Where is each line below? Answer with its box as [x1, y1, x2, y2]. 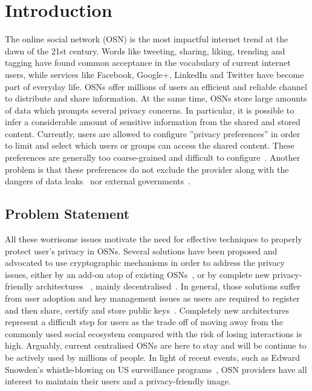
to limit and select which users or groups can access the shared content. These [5, 139, 294, 152]
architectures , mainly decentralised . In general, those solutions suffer [36, 280, 301, 292]
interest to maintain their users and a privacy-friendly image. [5, 375, 231, 387]
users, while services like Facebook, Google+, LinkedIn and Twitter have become [5, 68, 304, 80]
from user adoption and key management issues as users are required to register [5, 292, 300, 305]
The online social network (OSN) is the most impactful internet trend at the [5, 33, 288, 45]
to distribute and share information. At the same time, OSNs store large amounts [5, 92, 307, 105]
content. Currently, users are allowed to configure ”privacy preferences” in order [5, 127, 301, 140]
